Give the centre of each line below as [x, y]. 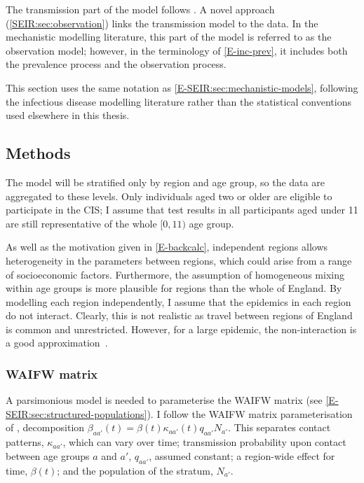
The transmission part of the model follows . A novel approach [140, 9]
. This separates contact [279, 427]
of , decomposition [45, 427]
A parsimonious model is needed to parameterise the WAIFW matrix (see [164, 400]
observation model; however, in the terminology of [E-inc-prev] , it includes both [177, 50]
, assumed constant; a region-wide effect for [242, 455]
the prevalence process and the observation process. [116, 64]
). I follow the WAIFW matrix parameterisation [250, 413]
